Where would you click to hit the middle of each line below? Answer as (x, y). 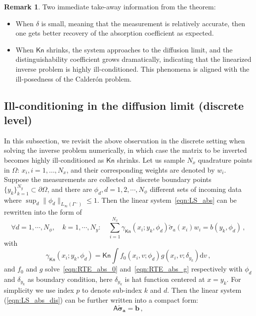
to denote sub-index (112, 290)
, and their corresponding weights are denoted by (141, 169)
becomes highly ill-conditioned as (54, 159)
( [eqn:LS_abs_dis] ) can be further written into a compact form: (101, 299)
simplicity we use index (39, 290)
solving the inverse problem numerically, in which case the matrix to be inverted (126, 150)
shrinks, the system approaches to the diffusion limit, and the (140, 49)
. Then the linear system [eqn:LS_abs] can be (167, 200)
